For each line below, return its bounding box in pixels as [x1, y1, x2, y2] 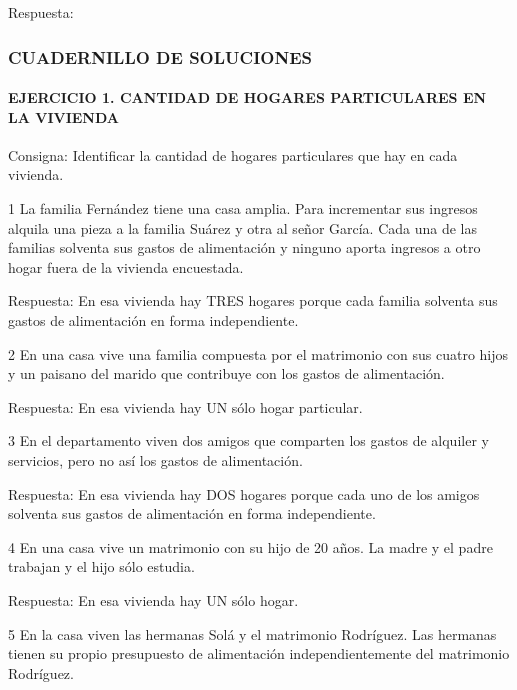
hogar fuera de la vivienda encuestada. [8, 256, 244, 277]
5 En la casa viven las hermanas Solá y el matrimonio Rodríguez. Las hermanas [8, 623, 497, 644]
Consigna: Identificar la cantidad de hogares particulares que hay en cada [8, 144, 458, 165]
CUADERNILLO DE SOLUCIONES [8, 44, 312, 69]
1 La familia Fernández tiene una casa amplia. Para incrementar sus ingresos [8, 198, 478, 219]
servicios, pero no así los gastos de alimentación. [8, 449, 303, 470]
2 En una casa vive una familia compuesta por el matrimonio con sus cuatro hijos [8, 343, 509, 364]
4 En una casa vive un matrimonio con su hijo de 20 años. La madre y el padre [8, 536, 493, 557]
